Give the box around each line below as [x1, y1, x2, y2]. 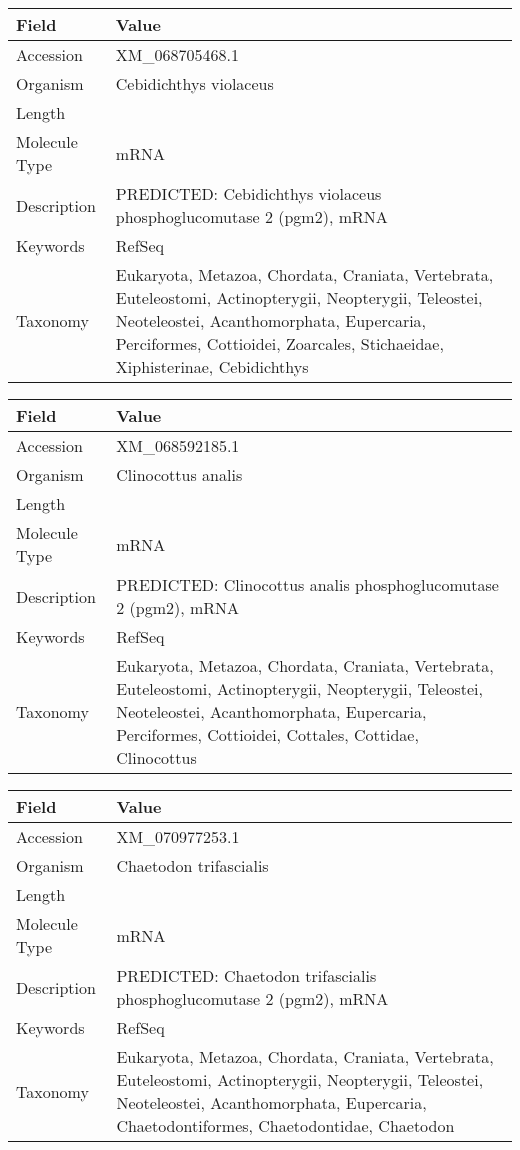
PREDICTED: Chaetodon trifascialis [116, 964, 377, 987]
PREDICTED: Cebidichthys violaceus [115, 182, 382, 205]
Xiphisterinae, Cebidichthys [115, 355, 309, 378]
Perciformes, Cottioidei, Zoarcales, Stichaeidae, [115, 332, 444, 355]
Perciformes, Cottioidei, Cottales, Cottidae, [116, 723, 419, 746]
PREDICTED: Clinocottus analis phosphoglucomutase [116, 573, 499, 596]
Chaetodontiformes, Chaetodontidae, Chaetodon [116, 1114, 455, 1137]
